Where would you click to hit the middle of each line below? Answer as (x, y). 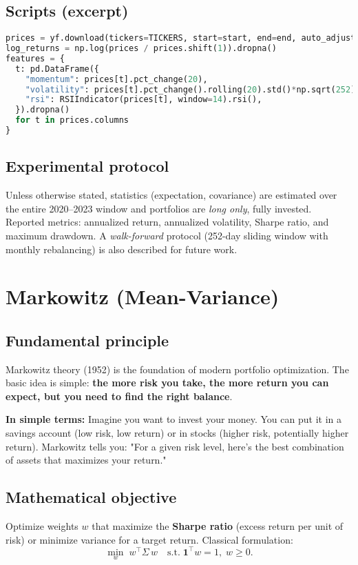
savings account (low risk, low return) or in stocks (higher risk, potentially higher (177, 433)
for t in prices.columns (72, 120)
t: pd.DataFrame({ (57, 69)
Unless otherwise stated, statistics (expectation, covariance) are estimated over (171, 195)
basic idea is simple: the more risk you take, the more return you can (167, 383)
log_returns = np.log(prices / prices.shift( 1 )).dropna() (141, 49)
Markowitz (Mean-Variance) (143, 296)
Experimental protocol (87, 166)
